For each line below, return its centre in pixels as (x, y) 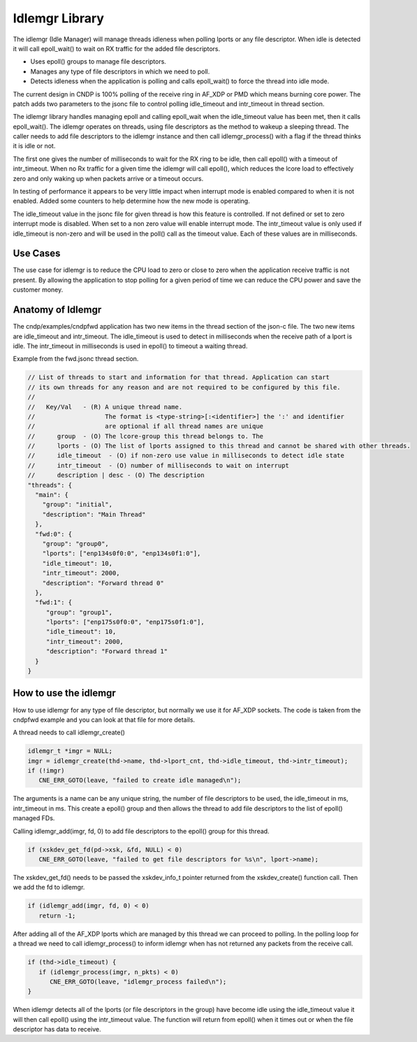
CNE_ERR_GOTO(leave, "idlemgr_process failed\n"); (138, 982)
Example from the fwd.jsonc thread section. (76, 359)
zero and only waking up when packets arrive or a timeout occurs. (108, 178)
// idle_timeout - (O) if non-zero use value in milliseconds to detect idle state (186, 456)
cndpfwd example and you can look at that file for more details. (104, 720)
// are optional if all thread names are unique (146, 426)
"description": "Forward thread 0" (103, 583)
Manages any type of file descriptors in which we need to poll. (120, 71)
